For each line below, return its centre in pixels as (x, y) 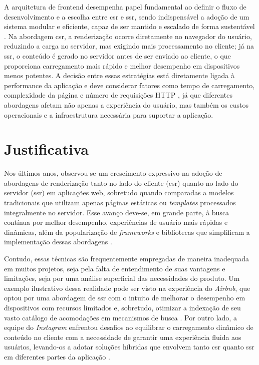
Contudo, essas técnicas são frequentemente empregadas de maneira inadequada (126, 258)
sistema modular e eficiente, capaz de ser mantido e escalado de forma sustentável (129, 26)
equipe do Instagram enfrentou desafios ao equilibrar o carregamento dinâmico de (129, 327)
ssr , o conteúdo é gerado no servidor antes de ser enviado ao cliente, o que (117, 55)
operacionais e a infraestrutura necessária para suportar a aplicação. (109, 114)
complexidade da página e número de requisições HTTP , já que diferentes (118, 95)
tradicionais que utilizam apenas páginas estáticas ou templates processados (120, 203)
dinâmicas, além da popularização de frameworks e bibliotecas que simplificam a (127, 232)
